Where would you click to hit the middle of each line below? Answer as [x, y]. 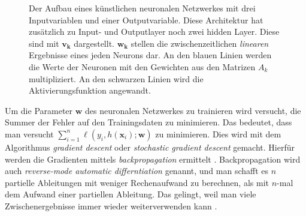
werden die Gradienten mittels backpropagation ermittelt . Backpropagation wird [153, 159]
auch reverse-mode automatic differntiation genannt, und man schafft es [137, 171]
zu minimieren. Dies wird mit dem [218, 133]
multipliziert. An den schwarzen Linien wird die [116, 78]
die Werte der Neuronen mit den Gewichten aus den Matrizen [142, 66]
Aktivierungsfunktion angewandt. [90, 90]
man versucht [29, 133]
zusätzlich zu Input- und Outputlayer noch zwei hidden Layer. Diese [154, 31]
